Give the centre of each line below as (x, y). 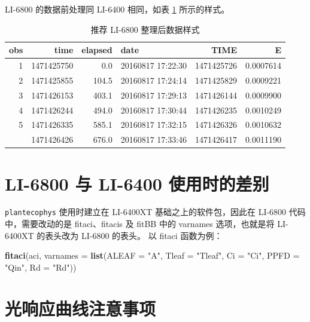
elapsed (97, 50)
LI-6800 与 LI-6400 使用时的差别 (137, 183)
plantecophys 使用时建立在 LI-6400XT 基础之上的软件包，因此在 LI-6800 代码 (155, 212)
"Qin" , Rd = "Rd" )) (41, 267)
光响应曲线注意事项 (80, 308)
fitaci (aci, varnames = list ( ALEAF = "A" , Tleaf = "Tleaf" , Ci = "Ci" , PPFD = (152, 255)
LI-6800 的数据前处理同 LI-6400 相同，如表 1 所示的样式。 (117, 9)
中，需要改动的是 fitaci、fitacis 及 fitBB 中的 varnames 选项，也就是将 (140, 224)
